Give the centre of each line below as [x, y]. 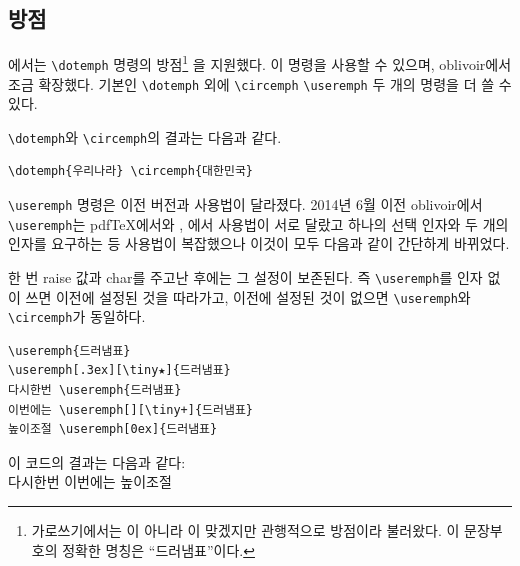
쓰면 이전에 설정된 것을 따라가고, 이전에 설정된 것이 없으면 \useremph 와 [248, 296]
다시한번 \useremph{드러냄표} [95, 390]
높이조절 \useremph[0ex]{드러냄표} [113, 429]
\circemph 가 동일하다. [77, 316]
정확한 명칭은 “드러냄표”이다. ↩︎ [158, 549]
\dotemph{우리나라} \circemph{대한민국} [131, 171]
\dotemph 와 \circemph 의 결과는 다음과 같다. [145, 136]
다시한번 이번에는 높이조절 [90, 481]
